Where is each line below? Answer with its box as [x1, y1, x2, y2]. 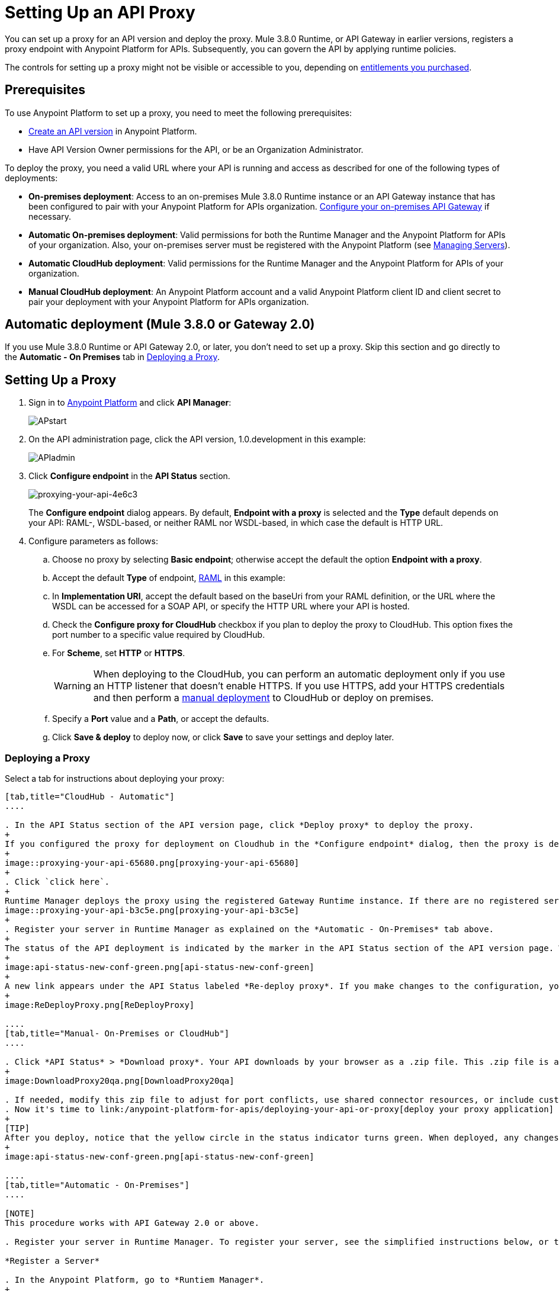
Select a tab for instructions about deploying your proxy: [5, 773, 224, 784]
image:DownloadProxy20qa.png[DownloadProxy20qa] [5, 1076, 234, 1086]
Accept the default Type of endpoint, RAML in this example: [52, 573, 285, 583]
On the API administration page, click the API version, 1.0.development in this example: [28, 434, 366, 445]
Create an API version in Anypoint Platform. [28, 126, 197, 136]
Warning [54, 680, 91, 692]
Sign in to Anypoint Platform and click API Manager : [28, 397, 232, 408]
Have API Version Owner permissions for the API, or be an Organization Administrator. [28, 144, 364, 155]
